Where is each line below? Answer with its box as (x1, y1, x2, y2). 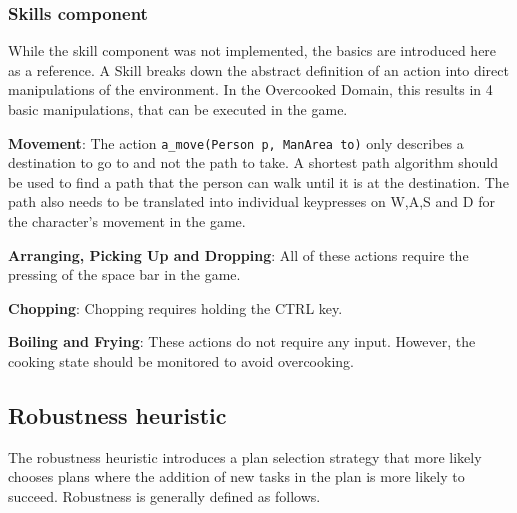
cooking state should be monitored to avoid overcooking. (8, 351, 354, 371)
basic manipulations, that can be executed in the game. (8, 99, 348, 119)
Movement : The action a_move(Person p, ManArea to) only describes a (8, 132, 464, 153)
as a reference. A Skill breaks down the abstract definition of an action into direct (8, 59, 509, 80)
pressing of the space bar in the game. (8, 264, 241, 285)
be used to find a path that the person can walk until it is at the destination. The (8, 171, 509, 192)
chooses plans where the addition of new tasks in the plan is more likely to (8, 466, 465, 487)
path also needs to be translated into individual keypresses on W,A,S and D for (8, 191, 495, 212)
